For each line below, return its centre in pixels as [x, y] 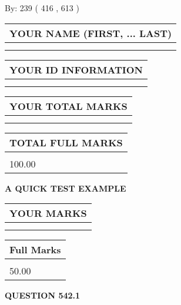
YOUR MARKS [48, 213]
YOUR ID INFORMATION [76, 69]
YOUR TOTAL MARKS [68, 106]
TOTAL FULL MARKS [66, 142]
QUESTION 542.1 [43, 295]
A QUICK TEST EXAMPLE [66, 188]
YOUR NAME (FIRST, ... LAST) [91, 33]
